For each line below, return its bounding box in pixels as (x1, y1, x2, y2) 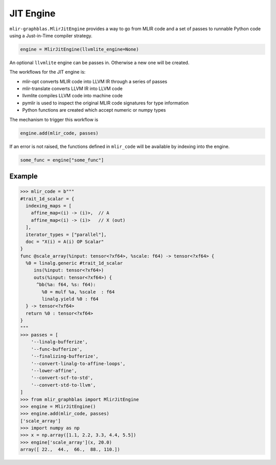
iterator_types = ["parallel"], (26, 231, 107, 238)
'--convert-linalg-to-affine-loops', (31, 361, 126, 366)
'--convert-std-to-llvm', (31, 382, 96, 388)
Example (9, 172, 38, 180)
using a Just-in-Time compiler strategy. (9, 32, 93, 38)
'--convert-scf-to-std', (31, 375, 94, 381)
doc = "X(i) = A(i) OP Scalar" (26, 239, 104, 244)
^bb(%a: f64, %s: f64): (36, 282, 96, 288)
